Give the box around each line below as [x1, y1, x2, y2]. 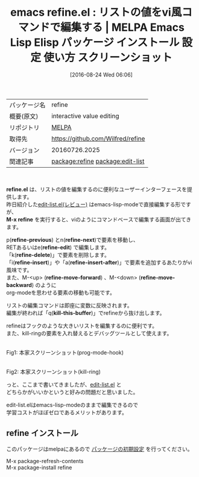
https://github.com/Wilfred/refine [51, 134, 145, 142]
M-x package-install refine [6, 464, 72, 471]
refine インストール [6, 428, 78, 438]
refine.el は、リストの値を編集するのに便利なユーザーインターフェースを [6, 185, 188, 193]
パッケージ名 [9, 101, 46, 109]
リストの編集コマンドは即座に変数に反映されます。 [6, 302, 133, 309]
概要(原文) [9, 112, 39, 121]
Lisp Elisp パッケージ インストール [10, 36, 180, 49]
